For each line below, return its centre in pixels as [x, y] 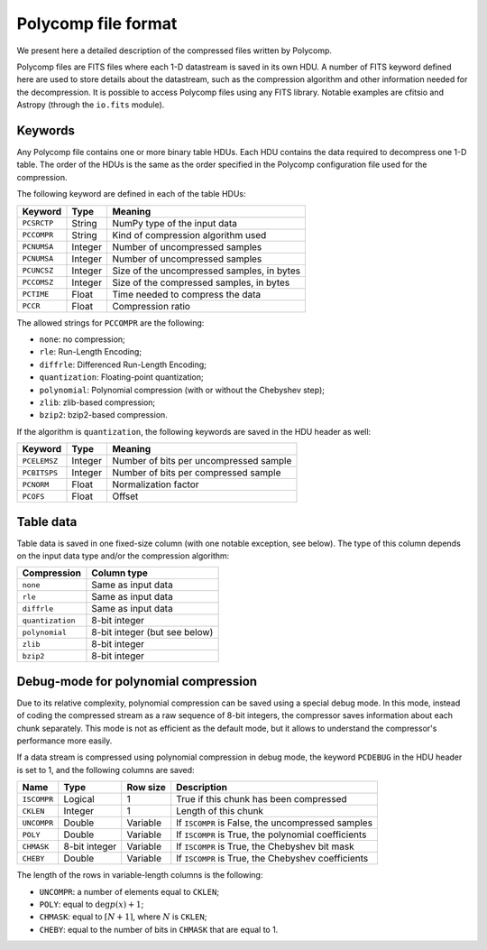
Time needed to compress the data [187, 294]
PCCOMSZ [38, 283]
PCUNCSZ [38, 271]
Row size [146, 788]
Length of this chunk [220, 811]
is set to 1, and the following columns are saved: [106, 770]
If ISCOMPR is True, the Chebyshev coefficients [272, 859]
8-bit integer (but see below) [152, 632]
